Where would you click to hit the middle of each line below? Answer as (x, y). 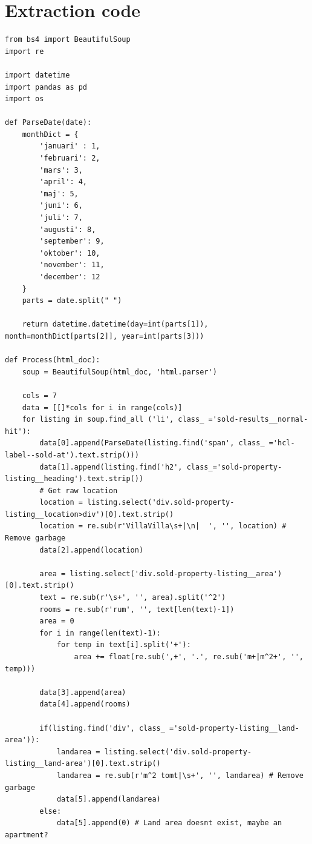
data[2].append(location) (92, 550)
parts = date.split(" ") (72, 301)
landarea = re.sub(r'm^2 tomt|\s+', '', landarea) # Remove (180, 775)
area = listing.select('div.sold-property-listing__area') (161, 573)
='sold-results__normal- (258, 420)
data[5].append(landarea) (109, 799)
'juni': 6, (61, 206)
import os (24, 99)
